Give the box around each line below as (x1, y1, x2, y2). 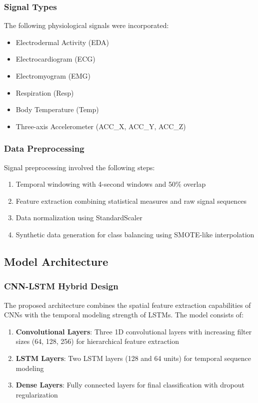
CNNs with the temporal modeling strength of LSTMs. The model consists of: (4, 309, 244, 320)
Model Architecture (4, 253, 108, 269)
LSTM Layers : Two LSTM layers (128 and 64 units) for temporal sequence (15, 352, 251, 363)
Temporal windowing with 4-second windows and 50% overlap (15, 179, 206, 189)
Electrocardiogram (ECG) (15, 54, 95, 64)
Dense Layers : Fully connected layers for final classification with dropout (15, 379, 244, 390)
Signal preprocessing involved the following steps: (4, 162, 155, 172)
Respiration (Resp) (15, 87, 74, 98)
